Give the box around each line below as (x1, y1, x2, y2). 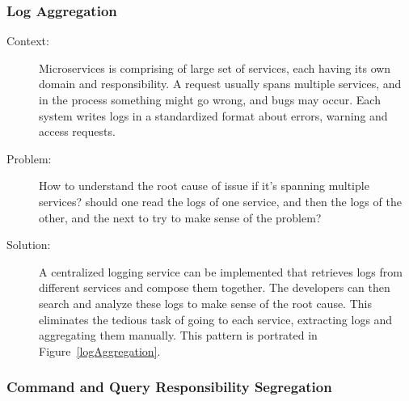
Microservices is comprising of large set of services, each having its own (39, 59, 391, 76)
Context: (6, 32, 49, 49)
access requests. (39, 123, 116, 140)
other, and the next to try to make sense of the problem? (39, 209, 322, 226)
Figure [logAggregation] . (39, 342, 161, 359)
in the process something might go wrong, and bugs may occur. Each (39, 91, 381, 108)
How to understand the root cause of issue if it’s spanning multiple (39, 177, 369, 194)
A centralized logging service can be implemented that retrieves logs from (39, 263, 403, 280)
